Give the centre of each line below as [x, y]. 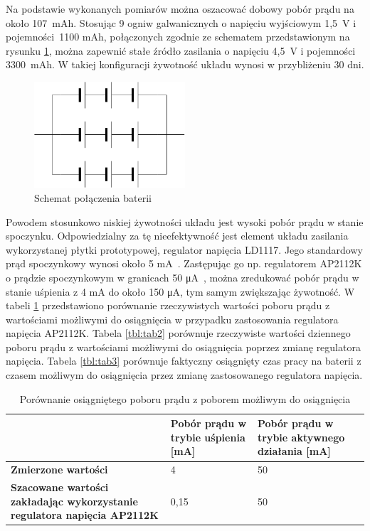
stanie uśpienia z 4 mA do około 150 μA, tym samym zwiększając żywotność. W [180, 291]
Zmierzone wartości [59, 470]
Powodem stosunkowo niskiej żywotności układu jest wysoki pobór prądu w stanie [185, 221]
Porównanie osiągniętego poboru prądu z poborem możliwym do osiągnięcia [185, 398]
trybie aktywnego [301, 437]
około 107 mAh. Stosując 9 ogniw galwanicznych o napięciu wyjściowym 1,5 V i [181, 22]
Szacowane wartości [60, 487]
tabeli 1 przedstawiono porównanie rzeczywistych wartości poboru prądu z [168, 305]
